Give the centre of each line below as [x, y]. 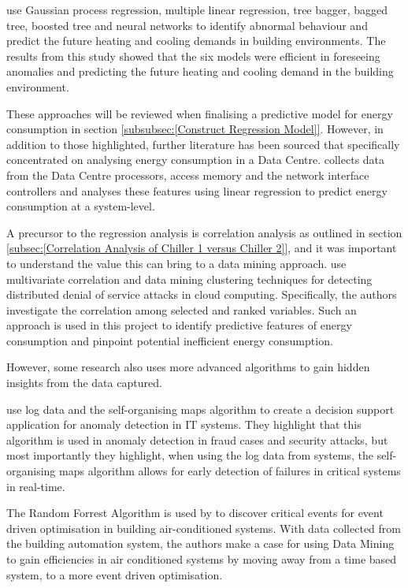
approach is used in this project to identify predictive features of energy [179, 325]
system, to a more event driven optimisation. [115, 574]
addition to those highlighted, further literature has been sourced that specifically [203, 144]
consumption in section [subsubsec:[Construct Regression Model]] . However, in [195, 129]
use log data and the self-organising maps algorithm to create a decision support [200, 409]
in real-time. [36, 486]
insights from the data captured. [84, 383]
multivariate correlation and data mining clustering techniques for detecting [189, 279]
